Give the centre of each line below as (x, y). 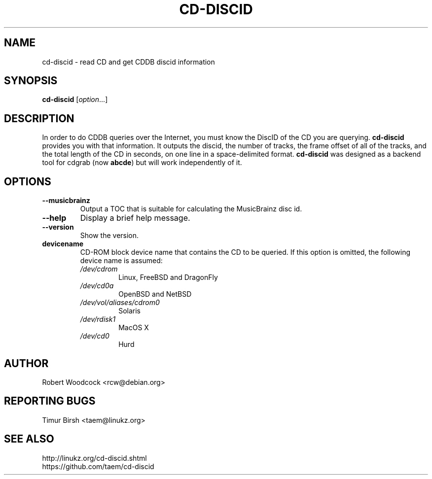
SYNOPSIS (31, 81)
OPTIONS (28, 181)
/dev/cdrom (99, 269)
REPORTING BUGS (50, 401)
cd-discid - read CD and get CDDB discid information (128, 62)
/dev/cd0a (97, 286)
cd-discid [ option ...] (75, 100)
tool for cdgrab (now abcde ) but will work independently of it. (142, 163)
